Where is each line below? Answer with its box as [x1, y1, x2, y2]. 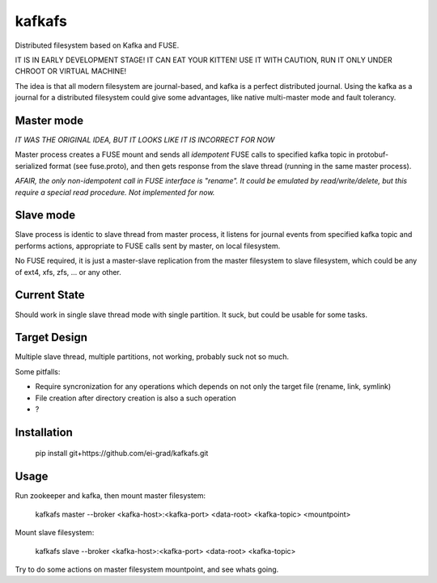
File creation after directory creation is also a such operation [35, 393, 236, 403]
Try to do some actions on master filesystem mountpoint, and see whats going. [15, 564, 279, 574]
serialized [15, 161, 48, 171]
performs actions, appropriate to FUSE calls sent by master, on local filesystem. [15, 241, 281, 251]
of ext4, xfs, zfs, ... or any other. [15, 267, 121, 277]
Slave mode [15, 209, 76, 222]
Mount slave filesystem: [15, 528, 95, 538]
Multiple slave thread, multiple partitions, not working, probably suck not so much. [15, 352, 290, 361]
